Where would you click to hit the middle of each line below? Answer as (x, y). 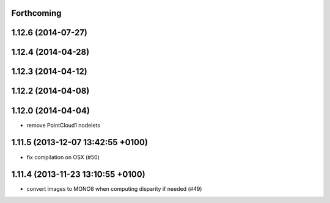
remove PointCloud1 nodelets (64, 125)
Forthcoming (36, 13)
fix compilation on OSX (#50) (63, 157)
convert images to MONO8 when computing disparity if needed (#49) (114, 189)
